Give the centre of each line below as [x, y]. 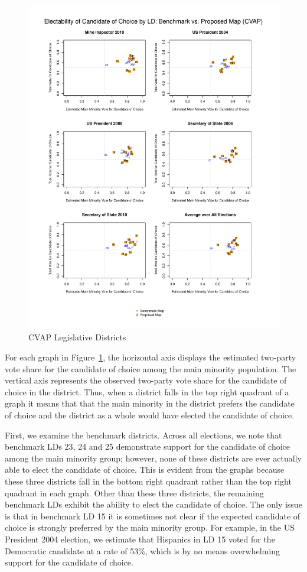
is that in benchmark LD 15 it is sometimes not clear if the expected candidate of [153, 516]
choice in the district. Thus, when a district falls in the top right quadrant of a [147, 391]
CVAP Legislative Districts [77, 337]
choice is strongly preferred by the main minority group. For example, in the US [150, 527]
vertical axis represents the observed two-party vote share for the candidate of [146, 380]
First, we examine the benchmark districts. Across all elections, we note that [143, 435]
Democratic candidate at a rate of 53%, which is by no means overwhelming [142, 550]
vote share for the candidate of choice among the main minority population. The [151, 368]
